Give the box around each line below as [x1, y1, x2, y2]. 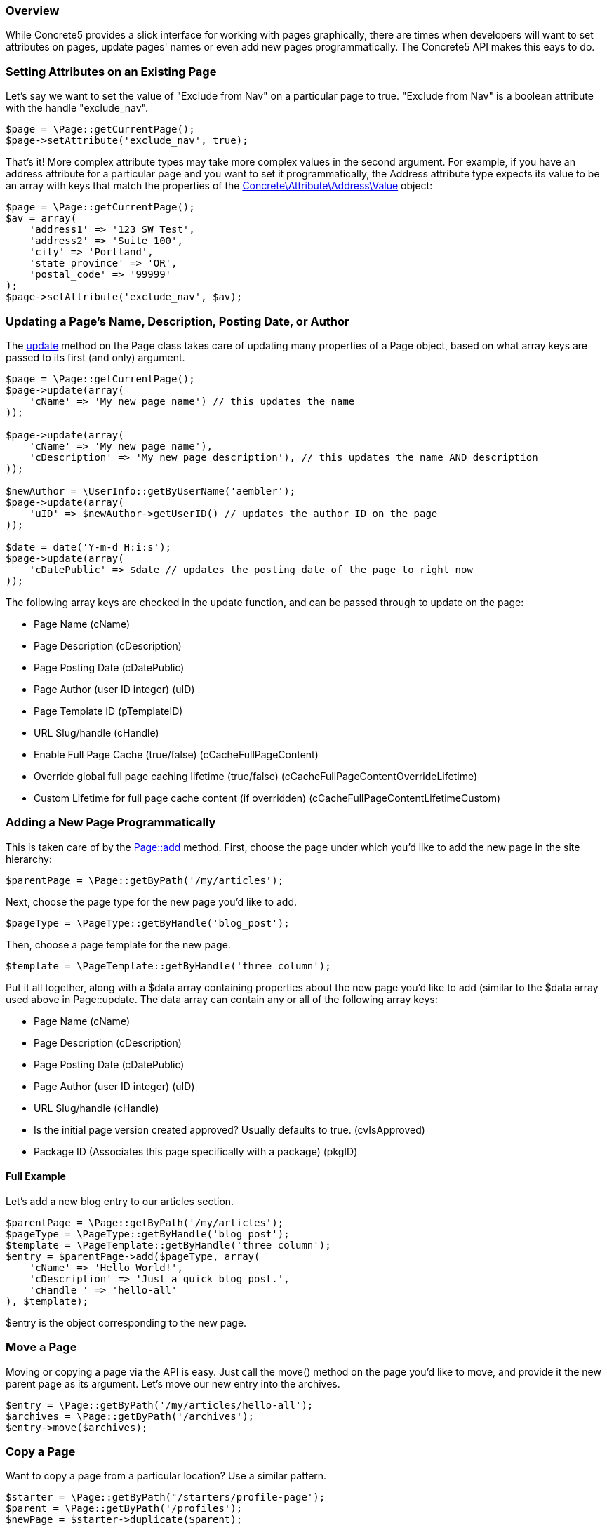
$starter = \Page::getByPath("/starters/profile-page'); [6, 1491, 326, 1503]
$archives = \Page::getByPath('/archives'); [6, 1410, 255, 1422]
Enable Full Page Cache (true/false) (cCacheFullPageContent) [34, 748, 319, 760]
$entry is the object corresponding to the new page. [6, 1316, 247, 1329]
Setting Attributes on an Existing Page [6, 64, 217, 79]
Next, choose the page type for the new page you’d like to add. [6, 895, 298, 908]
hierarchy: [6, 852, 52, 865]
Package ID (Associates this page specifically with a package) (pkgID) [34, 1145, 358, 1157]
